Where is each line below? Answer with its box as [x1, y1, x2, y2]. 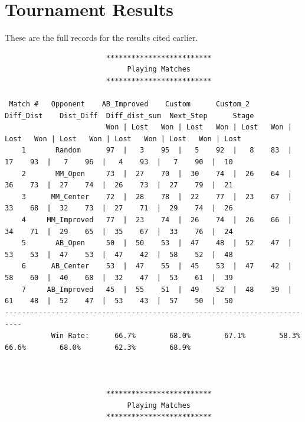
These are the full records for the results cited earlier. [5, 31, 198, 44]
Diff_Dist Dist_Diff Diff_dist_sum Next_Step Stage [5, 111, 254, 120]
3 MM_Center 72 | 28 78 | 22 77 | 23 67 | [21, 192, 292, 201]
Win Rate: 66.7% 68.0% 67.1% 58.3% [51, 331, 301, 340]
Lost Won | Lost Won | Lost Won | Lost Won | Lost [5, 134, 241, 143]
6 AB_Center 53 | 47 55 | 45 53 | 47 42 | [21, 262, 292, 271]
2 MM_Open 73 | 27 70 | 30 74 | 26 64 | [21, 169, 292, 178]
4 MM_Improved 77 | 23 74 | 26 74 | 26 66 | [21, 216, 292, 225]
